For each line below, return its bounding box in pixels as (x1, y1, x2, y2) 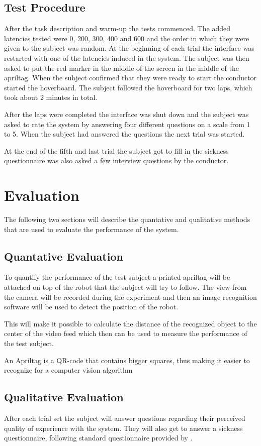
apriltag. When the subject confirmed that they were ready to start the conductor (4, 72, 257, 83)
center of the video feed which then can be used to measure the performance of (4, 328, 247, 339)
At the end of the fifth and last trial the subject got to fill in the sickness (4, 145, 229, 156)
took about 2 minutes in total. (4, 92, 98, 102)
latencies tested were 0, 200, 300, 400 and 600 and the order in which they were (4, 33, 249, 43)
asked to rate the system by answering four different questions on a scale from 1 (4, 119, 250, 129)
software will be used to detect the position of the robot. (4, 301, 179, 312)
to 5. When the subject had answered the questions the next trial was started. (4, 129, 245, 139)
